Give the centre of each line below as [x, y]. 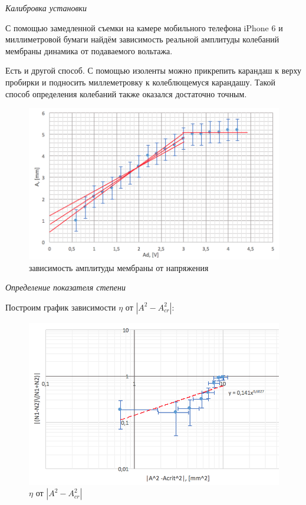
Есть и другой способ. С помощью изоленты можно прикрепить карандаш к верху [153, 70]
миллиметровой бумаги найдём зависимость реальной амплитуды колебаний [142, 39]
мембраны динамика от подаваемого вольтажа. [89, 50]
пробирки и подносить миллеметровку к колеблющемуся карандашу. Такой [141, 82]
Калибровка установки [46, 8]
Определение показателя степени [65, 287]
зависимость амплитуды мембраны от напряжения [119, 267]
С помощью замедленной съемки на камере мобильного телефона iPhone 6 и [144, 27]
